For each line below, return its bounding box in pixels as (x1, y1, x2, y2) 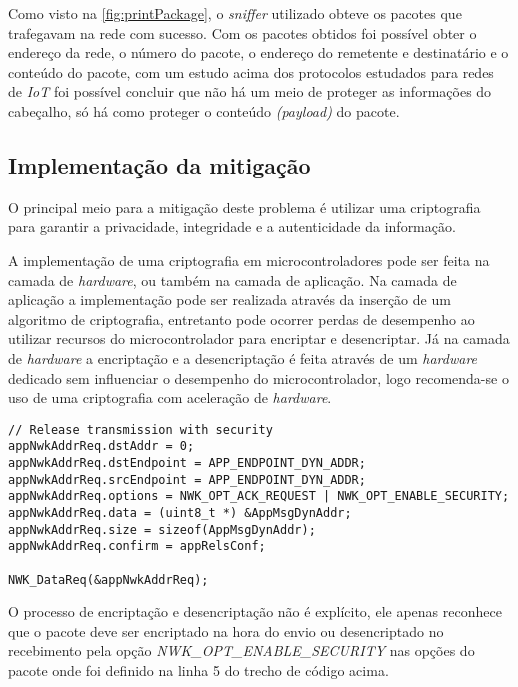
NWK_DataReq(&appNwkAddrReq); (8, 572, 209, 587)
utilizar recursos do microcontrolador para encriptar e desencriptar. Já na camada (8, 328, 510, 349)
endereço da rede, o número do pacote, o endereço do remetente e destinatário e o (8, 42, 509, 63)
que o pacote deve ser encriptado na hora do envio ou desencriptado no (8, 620, 444, 641)
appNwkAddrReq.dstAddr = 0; (8, 439, 195, 454)
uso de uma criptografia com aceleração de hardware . (8, 387, 332, 408)
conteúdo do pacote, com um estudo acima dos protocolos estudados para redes (8, 61, 494, 82)
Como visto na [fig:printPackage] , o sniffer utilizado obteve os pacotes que (8, 3, 462, 23)
